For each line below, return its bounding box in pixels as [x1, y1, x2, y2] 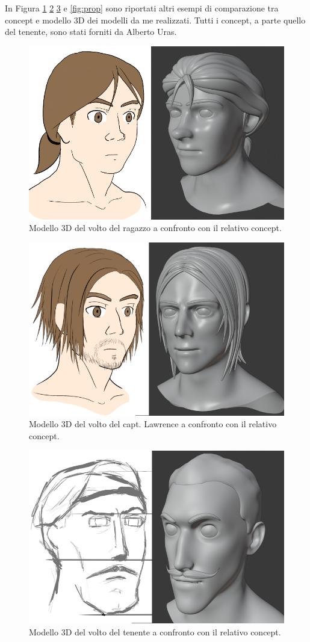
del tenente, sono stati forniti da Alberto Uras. [5, 25, 177, 38]
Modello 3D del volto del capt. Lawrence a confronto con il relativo [29, 418, 277, 430]
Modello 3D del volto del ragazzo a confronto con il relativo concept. [29, 221, 282, 234]
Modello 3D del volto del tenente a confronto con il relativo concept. [29, 626, 281, 638]
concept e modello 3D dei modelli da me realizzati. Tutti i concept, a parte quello [5, 13, 306, 26]
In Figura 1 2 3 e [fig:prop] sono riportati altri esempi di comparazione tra [5, 2, 279, 14]
